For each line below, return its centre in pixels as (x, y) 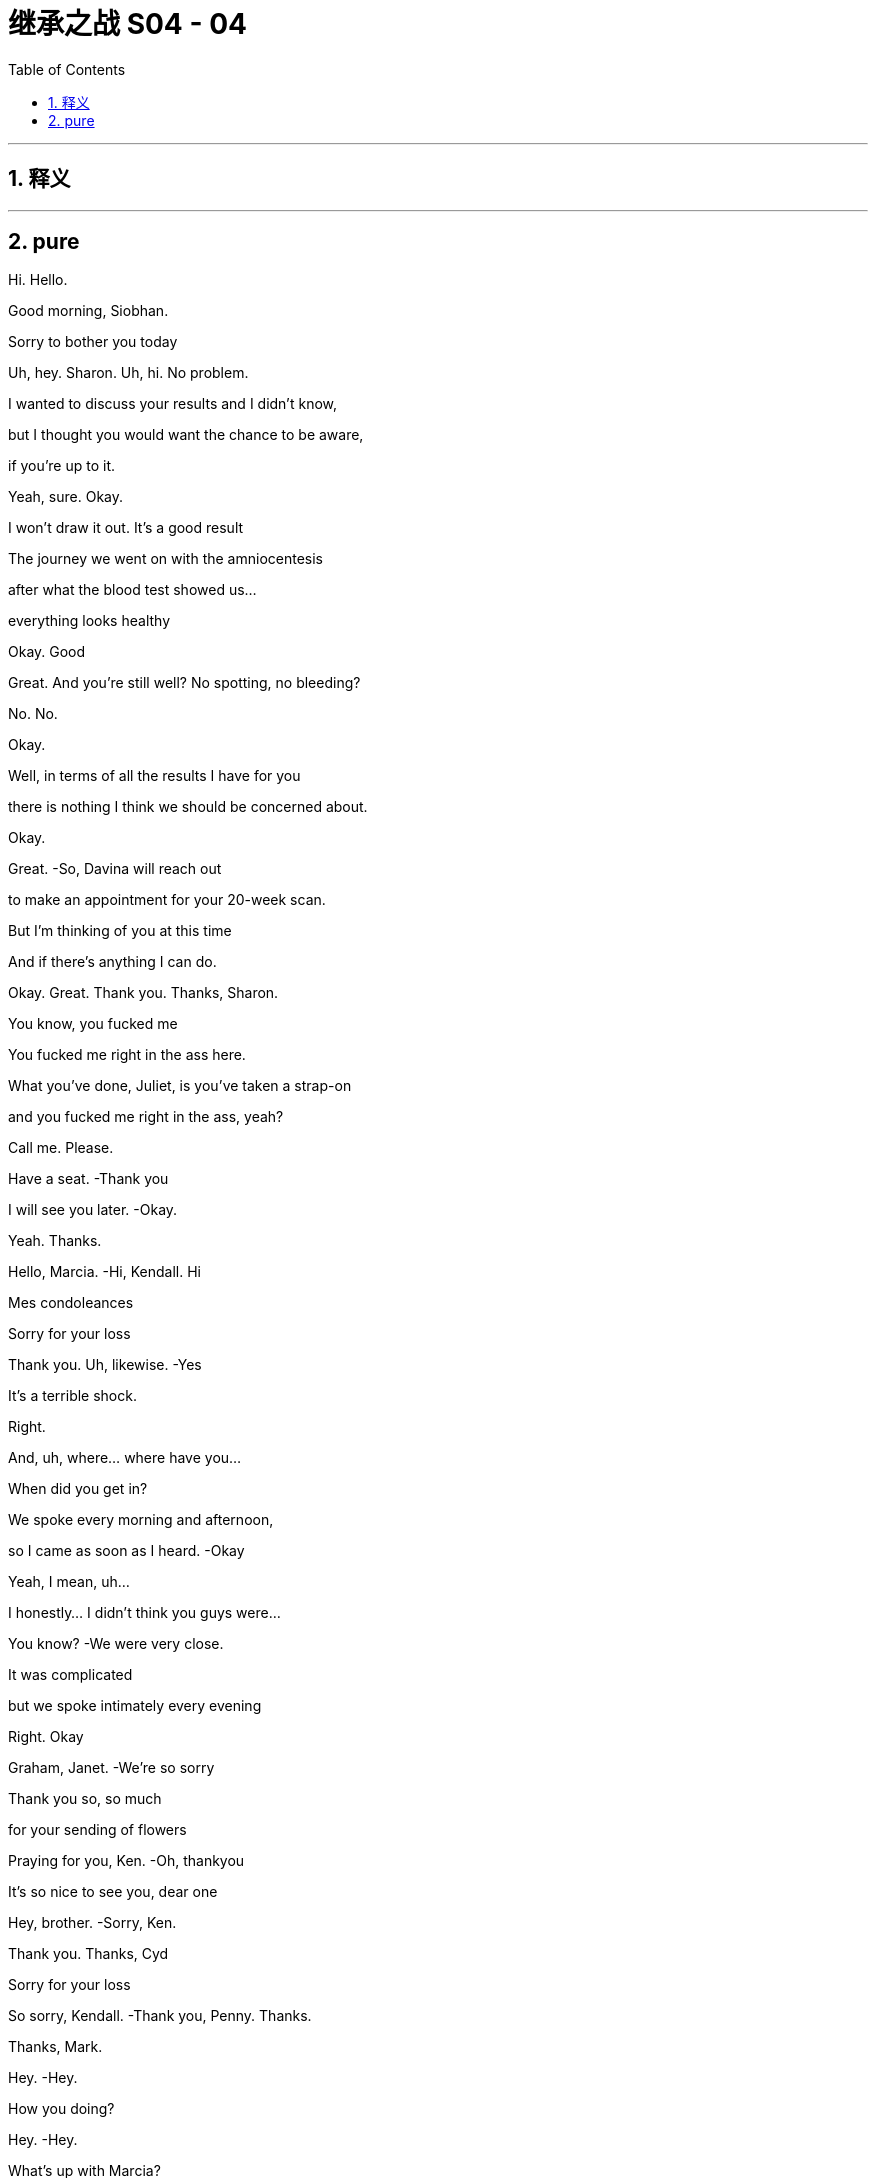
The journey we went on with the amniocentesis (165, 559)
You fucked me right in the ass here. (127, 1055)
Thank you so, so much (85, 1799)
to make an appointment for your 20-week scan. (167, 900)
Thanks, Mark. (55, 2047)
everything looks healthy (89, 621)
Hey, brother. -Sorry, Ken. (92, 1923)
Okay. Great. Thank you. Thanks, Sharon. (143, 993)
